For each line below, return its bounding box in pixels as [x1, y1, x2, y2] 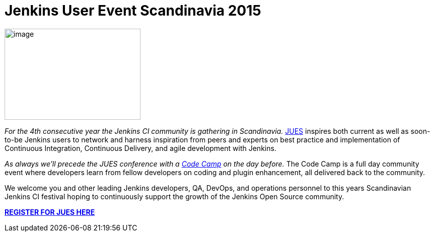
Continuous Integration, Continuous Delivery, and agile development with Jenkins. [5, 143, 276, 152]
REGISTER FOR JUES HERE [5, 207, 95, 216]
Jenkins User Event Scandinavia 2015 [5, 2, 261, 19]
